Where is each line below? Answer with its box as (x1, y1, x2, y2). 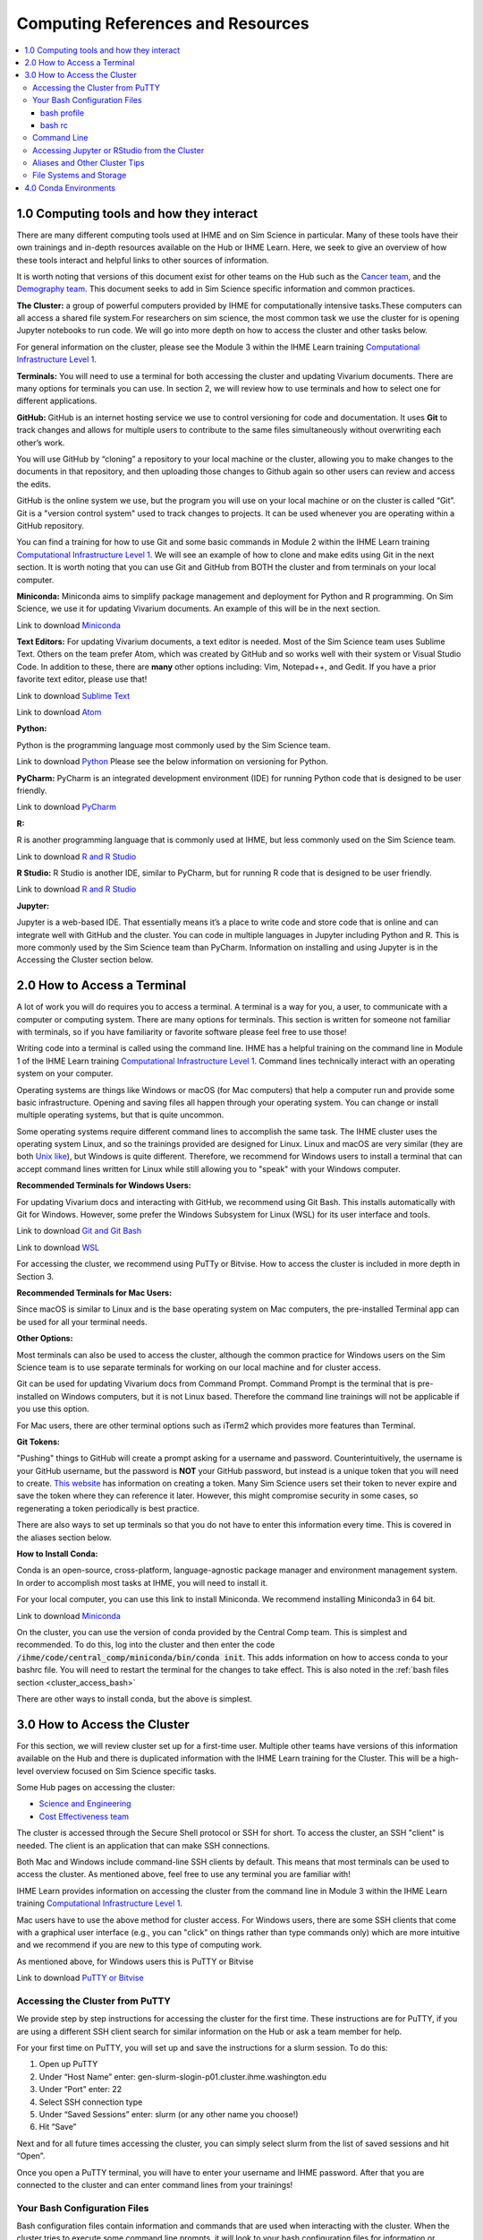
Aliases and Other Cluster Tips (32, 158, 145, 168)
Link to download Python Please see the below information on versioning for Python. (16, 756, 328, 767)
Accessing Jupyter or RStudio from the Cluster (32, 144, 205, 156)
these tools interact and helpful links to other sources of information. (16, 254, 269, 265)
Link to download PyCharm (16, 802, 116, 813)
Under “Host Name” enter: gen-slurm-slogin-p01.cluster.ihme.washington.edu (38, 2071, 326, 2082)
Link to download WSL (16, 1242, 100, 1253)
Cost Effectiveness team (38, 1811, 130, 1822)
